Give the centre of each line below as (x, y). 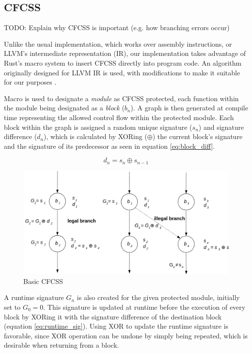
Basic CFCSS (43, 281)
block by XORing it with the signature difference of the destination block (113, 316)
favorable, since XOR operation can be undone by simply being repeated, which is (126, 335)
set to (12, 307)
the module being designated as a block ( (64, 108)
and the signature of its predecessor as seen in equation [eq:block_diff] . (109, 146)
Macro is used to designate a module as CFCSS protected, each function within (121, 98)
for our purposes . (30, 82)
